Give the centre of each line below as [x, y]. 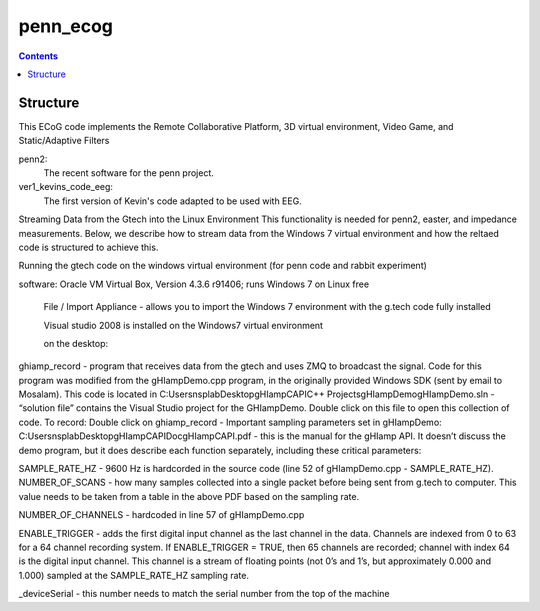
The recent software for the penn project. [129, 173]
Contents [38, 56]
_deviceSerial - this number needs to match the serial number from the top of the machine [204, 594]
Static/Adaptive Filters [64, 141]
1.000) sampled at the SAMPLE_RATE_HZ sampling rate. [134, 575]
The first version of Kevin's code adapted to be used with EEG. [172, 201]
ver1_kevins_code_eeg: [66, 187]
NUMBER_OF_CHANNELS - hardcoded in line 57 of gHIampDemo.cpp [161, 515]
